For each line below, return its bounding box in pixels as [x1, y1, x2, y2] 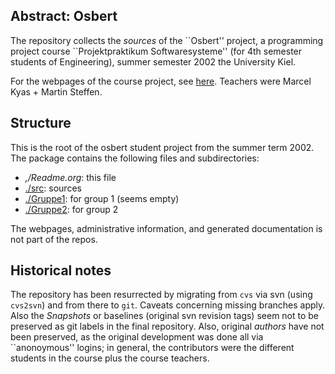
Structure [10, 115, 72, 132]
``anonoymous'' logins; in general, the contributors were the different [10, 342, 295, 354]
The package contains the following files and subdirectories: [10, 152, 260, 164]
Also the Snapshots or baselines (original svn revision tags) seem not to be [10, 310, 320, 322]
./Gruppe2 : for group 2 [24, 203, 119, 215]
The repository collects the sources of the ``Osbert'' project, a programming [10, 34, 324, 46]
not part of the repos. [10, 233, 98, 245]
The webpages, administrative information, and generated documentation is [10, 222, 323, 234]
